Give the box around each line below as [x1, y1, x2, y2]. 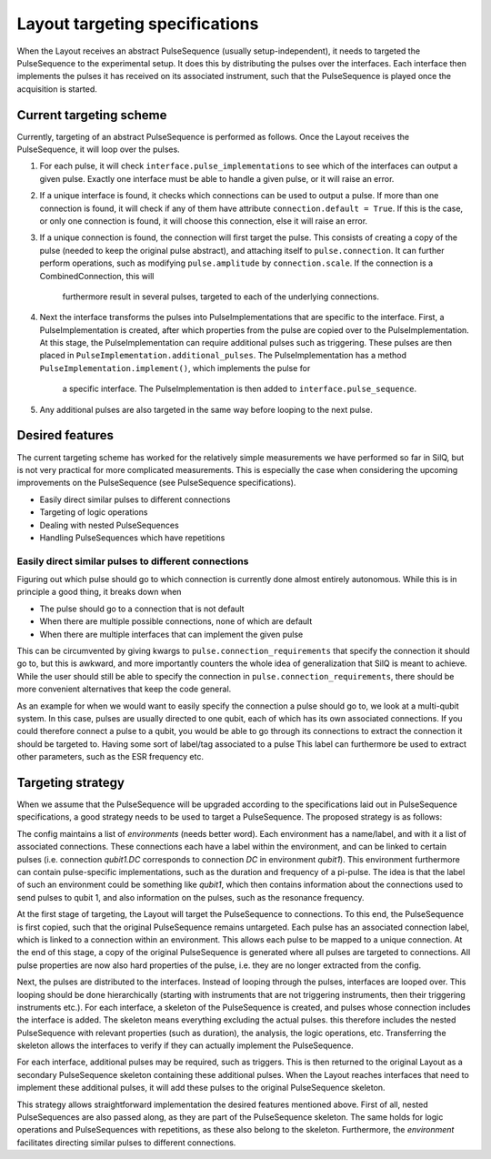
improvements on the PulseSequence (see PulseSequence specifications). [16, 478, 296, 489]
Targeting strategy [16, 774, 125, 791]
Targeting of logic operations [39, 507, 148, 518]
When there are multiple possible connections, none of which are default [39, 616, 313, 627]
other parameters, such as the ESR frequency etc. [16, 751, 205, 762]
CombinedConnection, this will [39, 270, 155, 281]
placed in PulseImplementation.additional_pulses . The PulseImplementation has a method [39, 350, 406, 361]
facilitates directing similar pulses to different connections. [16, 1137, 236, 1148]
